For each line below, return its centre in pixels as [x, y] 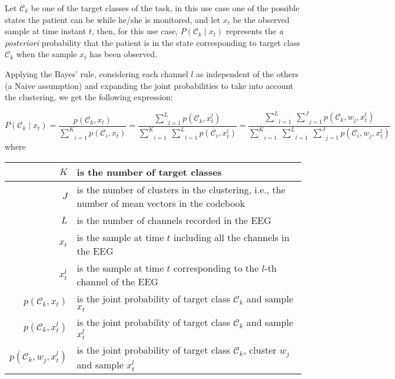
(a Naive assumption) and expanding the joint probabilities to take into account [149, 85]
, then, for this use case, [135, 31]
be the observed [261, 19]
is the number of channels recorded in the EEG [174, 220]
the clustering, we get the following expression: [89, 97]
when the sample [47, 54]
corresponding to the [216, 268]
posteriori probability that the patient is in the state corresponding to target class [152, 42]
